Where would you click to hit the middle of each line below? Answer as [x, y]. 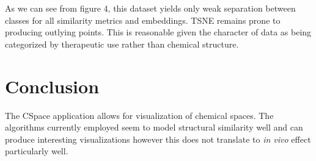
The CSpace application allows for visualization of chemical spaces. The [139, 115]
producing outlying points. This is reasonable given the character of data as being [158, 32]
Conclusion [52, 86]
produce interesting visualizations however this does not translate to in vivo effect [158, 139]
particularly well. [37, 151]
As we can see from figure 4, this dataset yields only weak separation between [150, 8]
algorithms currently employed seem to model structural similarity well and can [154, 127]
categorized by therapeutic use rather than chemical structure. [122, 44]
